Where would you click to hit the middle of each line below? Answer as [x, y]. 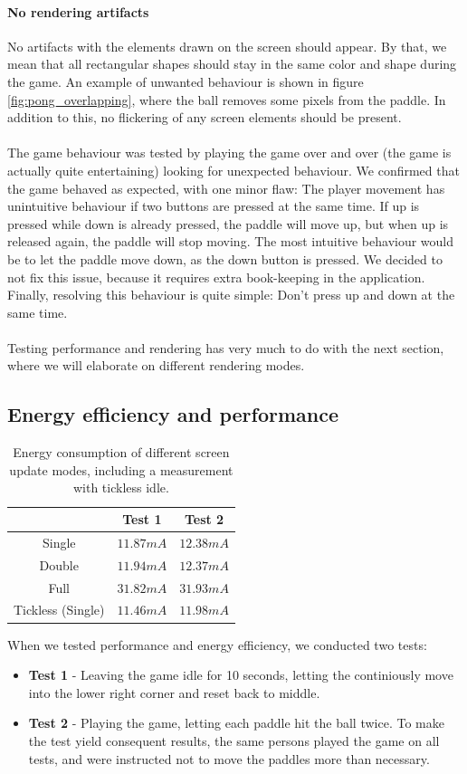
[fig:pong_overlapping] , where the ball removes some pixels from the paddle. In [227, 99]
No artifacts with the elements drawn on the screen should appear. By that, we [227, 46]
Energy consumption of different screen [121, 452]
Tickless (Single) [59, 610]
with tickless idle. [121, 487]
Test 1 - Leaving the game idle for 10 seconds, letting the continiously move [241, 675]
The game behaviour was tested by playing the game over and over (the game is [229, 153]
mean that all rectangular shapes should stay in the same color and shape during [232, 64]
